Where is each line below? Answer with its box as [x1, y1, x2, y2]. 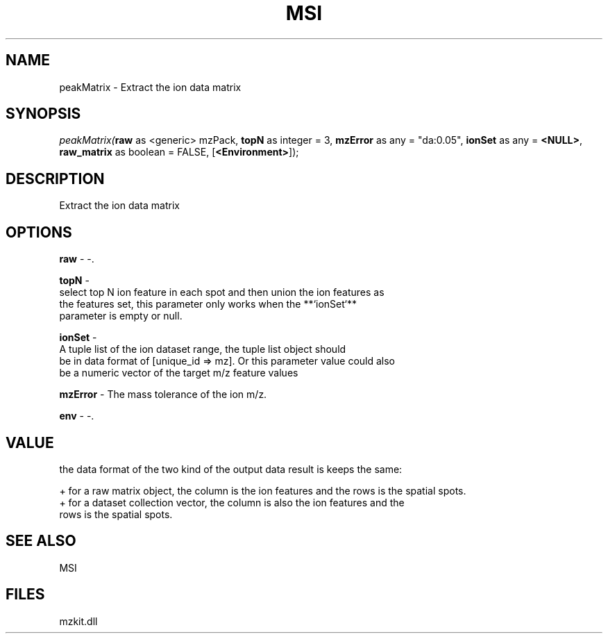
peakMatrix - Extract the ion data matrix [59, 81, 242, 93]
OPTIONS [6, 223, 72, 241]
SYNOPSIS [6, 105, 81, 123]
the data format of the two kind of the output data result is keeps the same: [59, 463, 403, 475]
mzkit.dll [59, 615, 98, 627]
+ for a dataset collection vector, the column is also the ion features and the [59, 496, 405, 508]
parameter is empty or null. [59, 310, 183, 322]
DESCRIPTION [6, 169, 105, 188]
